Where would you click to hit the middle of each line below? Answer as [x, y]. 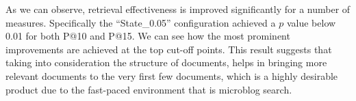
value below [311, 22]
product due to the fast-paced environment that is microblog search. [149, 89]
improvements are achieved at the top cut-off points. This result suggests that [169, 49]
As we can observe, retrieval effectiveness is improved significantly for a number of [178, 9]
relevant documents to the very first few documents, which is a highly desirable [172, 75]
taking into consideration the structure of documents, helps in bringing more [166, 62]
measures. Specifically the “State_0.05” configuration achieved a [141, 22]
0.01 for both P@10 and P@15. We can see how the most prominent [148, 36]
